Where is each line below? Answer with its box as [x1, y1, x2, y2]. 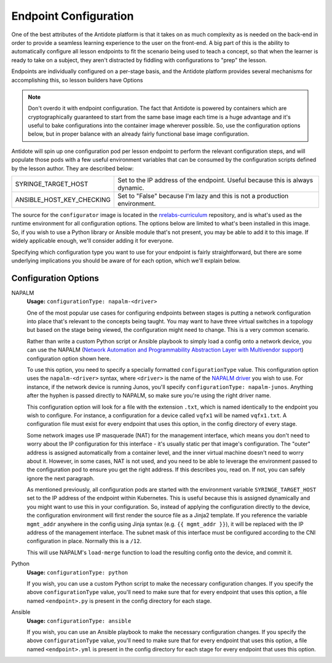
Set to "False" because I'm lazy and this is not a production [117, 192, 289, 200]
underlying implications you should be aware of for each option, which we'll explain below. [11, 257, 241, 264]
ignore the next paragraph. [26, 474, 95, 482]
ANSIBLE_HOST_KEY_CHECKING [15, 195, 111, 204]
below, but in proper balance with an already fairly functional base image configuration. [28, 130, 250, 138]
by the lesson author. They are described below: [11, 165, 134, 172]
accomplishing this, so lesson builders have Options [11, 76, 143, 84]
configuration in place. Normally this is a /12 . [26, 538, 142, 545]
